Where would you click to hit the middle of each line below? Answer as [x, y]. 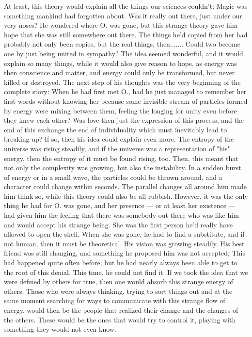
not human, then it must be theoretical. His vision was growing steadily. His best [124, 243]
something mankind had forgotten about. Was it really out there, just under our [123, 15]
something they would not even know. [60, 329]
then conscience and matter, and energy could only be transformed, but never [119, 72]
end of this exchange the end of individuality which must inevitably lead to [116, 129]
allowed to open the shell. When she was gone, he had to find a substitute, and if [124, 234]
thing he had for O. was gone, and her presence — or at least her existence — [120, 205]
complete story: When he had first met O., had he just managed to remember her [125, 91]
